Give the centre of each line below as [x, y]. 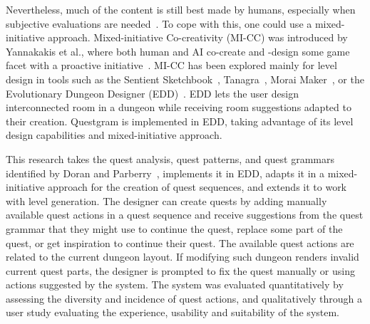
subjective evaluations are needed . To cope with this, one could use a [159, 23]
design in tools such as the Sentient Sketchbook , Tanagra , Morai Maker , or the [185, 79]
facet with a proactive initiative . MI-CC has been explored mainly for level [171, 65]
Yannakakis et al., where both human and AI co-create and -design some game [178, 51]
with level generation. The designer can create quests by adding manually [166, 200]
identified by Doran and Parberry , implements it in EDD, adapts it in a [165, 173]
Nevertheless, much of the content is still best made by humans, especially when [181, 9]
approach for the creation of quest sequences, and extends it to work [197, 187]
